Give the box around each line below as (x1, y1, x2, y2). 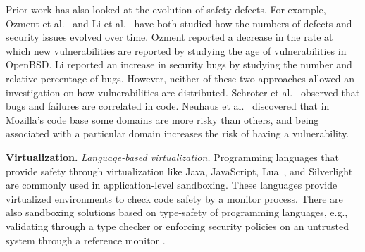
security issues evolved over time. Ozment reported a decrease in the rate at (6, 30, 333, 44)
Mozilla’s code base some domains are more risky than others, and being (6, 112, 319, 127)
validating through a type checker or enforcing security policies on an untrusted (6, 218, 349, 233)
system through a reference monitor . (6, 232, 166, 247)
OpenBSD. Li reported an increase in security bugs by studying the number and (6, 57, 352, 72)
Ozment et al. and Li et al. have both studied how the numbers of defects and (6, 15, 352, 30)
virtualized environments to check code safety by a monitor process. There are (6, 191, 343, 206)
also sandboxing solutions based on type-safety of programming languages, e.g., (6, 205, 348, 220)
